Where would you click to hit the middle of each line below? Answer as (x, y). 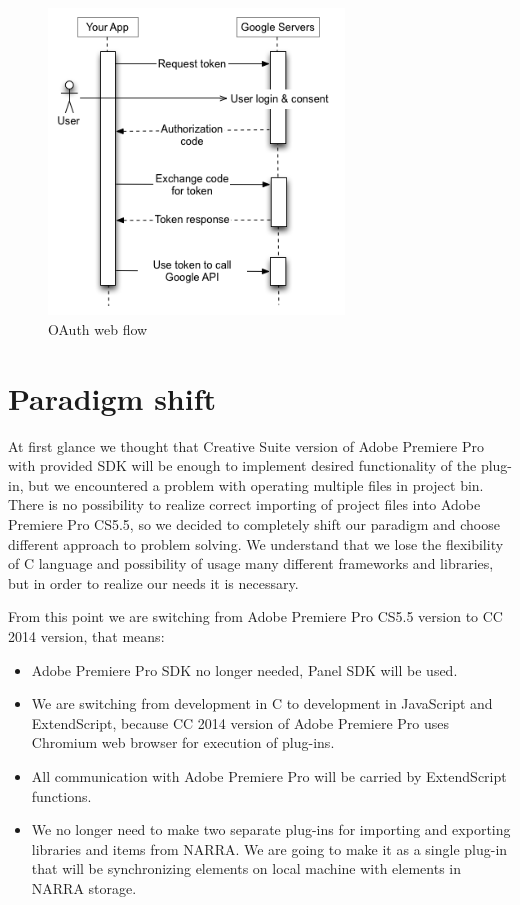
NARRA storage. (84, 887)
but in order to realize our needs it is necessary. (153, 582)
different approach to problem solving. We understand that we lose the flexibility (256, 543)
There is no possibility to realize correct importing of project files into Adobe (244, 504)
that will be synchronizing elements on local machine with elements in (246, 868)
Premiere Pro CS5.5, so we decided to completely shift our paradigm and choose (254, 524)
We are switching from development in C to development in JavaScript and (262, 703)
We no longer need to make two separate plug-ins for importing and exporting (271, 829)
